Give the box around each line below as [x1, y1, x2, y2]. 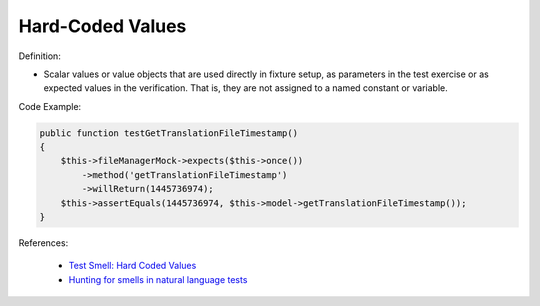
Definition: [18, 50, 62, 62]
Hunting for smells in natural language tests [68, 273, 248, 285]
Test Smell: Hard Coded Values [68, 260, 197, 272]
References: [18, 237, 69, 249]
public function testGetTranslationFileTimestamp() [39, 127, 299, 139]
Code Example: [18, 100, 82, 112]
